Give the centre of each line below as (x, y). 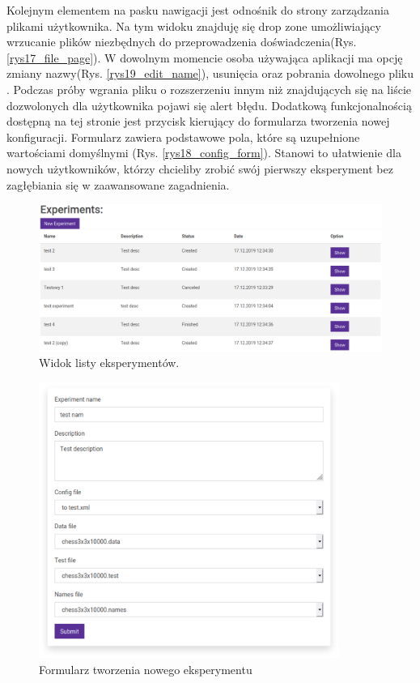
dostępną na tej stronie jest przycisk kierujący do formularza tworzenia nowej (198, 121)
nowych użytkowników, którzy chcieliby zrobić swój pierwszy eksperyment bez (200, 168)
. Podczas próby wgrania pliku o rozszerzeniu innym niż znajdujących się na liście (209, 89)
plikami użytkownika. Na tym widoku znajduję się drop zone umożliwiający (194, 26)
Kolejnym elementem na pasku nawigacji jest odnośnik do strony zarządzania (198, 10)
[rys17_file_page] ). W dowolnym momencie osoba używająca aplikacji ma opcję (205, 57)
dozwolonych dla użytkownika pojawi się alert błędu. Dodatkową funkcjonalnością (209, 105)
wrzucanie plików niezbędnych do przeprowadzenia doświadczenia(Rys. (182, 42)
